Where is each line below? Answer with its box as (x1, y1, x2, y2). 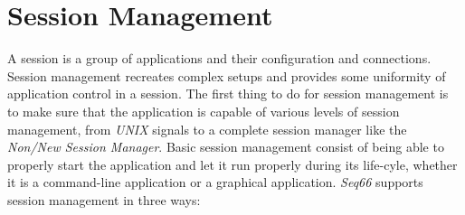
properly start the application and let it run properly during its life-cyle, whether (7, 154, 458, 173)
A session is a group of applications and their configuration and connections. (7, 49, 432, 68)
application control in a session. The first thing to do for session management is (7, 84, 449, 103)
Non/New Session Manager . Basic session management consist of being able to (7, 137, 444, 156)
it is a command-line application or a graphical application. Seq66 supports (7, 173, 423, 192)
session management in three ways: (7, 190, 201, 209)
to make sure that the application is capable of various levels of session (7, 101, 400, 120)
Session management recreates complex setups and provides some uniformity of (7, 66, 446, 85)
